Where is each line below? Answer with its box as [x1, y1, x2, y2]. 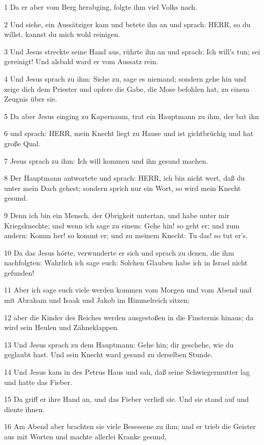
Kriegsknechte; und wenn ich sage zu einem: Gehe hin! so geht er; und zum [4, 220, 240, 230]
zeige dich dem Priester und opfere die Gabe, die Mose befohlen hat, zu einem [4, 83, 250, 94]
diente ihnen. [4, 403, 45, 414]
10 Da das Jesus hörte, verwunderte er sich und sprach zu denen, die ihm [4, 247, 234, 258]
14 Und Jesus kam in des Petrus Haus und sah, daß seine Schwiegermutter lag [4, 366, 250, 377]
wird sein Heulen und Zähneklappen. [4, 322, 119, 333]
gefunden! [4, 267, 34, 278]
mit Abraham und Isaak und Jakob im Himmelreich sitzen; [4, 295, 190, 305]
